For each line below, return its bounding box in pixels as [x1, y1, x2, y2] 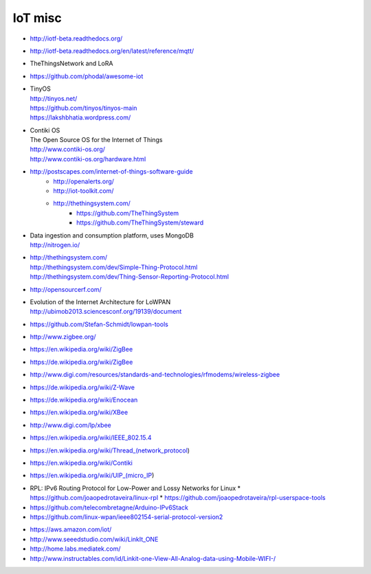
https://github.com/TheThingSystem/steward [76, 218, 204, 227]
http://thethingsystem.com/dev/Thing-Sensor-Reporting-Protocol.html [30, 273, 229, 281]
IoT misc [12, 10, 62, 25]
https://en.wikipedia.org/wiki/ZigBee [30, 345, 133, 354]
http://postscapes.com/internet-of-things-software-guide [30, 168, 193, 176]
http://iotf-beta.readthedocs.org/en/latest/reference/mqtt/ [30, 47, 194, 55]
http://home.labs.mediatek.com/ [30, 544, 121, 553]
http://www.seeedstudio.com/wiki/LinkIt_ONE [30, 535, 159, 543]
